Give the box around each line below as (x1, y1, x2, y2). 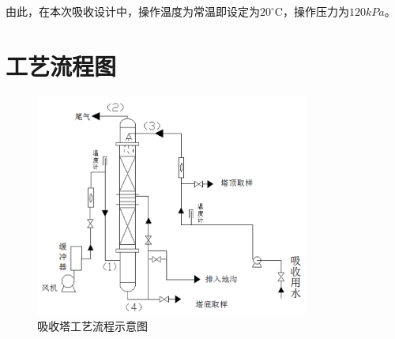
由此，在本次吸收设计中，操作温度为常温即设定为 (6, 3, 260, 19)
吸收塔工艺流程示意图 (37, 318, 148, 334)
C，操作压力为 (274, 3, 349, 19)
